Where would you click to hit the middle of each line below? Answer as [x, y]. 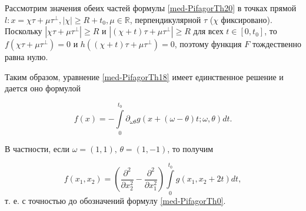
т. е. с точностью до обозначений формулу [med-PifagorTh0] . [115, 200]
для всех [208, 31]
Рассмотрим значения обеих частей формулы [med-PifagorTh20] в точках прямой [151, 8]
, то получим [190, 148]
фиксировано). [247, 19]
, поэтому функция [208, 44]
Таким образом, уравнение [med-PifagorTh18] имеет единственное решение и [144, 76]
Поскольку [24, 31]
